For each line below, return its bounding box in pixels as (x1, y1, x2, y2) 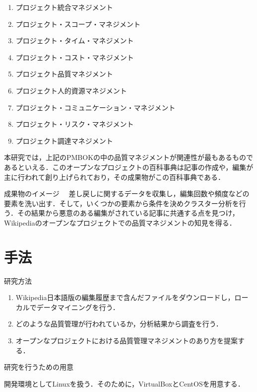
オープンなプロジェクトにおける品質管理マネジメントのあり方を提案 (15, 335, 238, 345)
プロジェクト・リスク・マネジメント (15, 119, 134, 129)
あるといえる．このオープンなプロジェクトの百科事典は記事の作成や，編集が (4, 161, 254, 172)
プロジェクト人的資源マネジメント (15, 85, 127, 95)
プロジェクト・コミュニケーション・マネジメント (15, 102, 176, 112)
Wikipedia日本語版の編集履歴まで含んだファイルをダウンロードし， (15, 292, 235, 303)
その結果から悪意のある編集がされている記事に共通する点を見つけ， (17, 208, 239, 218)
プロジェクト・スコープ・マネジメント (15, 18, 140, 29)
